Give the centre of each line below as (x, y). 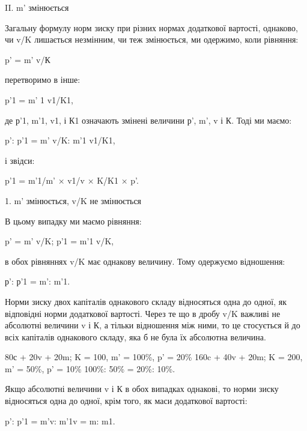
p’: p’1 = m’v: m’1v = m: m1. (60, 420)
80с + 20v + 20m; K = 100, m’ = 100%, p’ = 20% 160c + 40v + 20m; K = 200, (154, 357)
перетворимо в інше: (43, 80)
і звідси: (20, 160)
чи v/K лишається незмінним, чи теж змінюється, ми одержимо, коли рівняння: (152, 39)
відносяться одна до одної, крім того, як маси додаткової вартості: (126, 401)
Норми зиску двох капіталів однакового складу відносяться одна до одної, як (146, 301)
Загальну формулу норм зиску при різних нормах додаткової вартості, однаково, (151, 27)
